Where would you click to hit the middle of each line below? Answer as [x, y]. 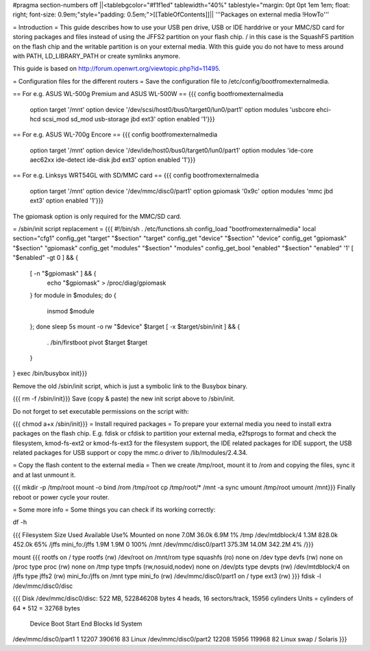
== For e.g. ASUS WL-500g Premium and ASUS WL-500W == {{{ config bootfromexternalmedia [148, 94]
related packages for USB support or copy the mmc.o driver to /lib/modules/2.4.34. [130, 453]
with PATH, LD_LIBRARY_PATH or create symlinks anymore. [97, 56]
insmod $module [71, 311]
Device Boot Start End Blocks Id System [86, 624]
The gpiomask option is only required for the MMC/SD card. [97, 216]
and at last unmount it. [44, 475]
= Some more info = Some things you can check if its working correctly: [114, 510]
